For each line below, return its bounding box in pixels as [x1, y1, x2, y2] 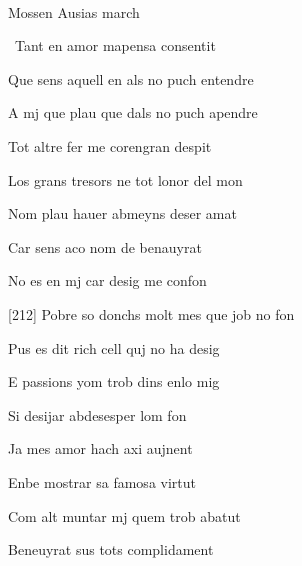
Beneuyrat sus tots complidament [8, 539, 214, 560]
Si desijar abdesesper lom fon [8, 404, 187, 425]
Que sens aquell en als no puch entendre [8, 68, 254, 89]
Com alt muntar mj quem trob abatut [8, 505, 241, 526]
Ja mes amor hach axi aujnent [8, 438, 193, 459]
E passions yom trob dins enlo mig [8, 371, 220, 392]
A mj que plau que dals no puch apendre [8, 102, 258, 123]
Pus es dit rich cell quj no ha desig [8, 337, 220, 358]
